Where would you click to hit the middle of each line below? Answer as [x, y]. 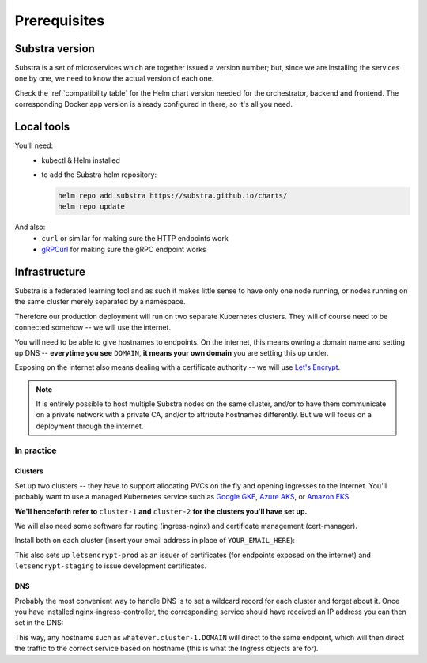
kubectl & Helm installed [81, 160]
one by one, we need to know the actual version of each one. [114, 78]
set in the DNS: [39, 623]
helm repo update [92, 207]
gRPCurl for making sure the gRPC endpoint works [124, 250]
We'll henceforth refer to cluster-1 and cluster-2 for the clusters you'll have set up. [161, 511]
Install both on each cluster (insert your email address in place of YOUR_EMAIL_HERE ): [155, 541]
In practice [36, 450]
